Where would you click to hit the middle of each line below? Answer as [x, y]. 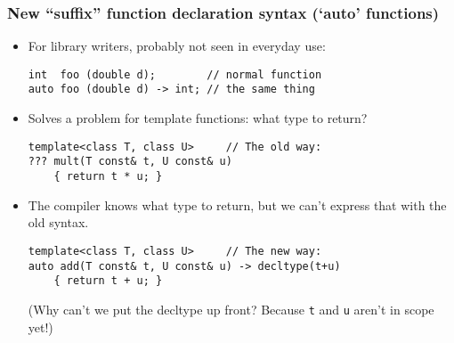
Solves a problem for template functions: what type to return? [198, 118]
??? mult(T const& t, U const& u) [130, 162]
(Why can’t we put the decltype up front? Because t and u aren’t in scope [231, 309]
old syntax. [58, 222]
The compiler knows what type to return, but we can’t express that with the [237, 204]
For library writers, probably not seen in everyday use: [177, 46]
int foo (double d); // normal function [175, 74]
